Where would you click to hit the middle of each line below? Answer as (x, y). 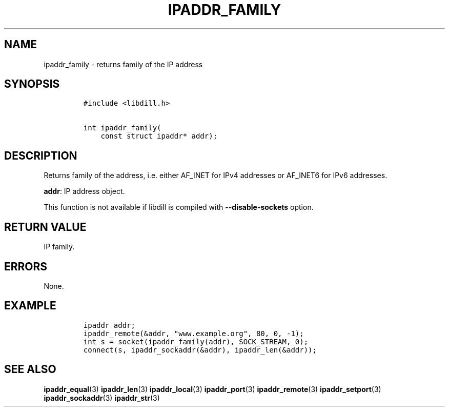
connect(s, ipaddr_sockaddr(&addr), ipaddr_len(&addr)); (200, 350)
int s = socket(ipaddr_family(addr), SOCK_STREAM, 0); (196, 341)
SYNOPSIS (32, 84)
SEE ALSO (30, 369)
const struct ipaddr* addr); (159, 136)
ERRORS (26, 266)
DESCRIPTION (41, 155)
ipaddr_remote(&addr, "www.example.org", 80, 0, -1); (193, 333)
